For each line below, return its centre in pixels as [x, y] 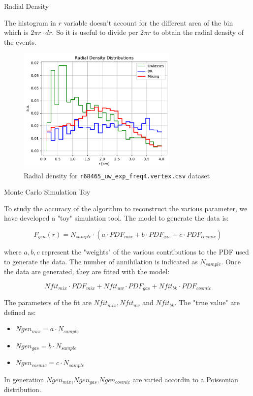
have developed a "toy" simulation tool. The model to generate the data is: [116, 218]
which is [16, 32]
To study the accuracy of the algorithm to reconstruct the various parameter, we [126, 208]
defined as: [20, 312]
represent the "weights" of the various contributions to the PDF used [145, 251]
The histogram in [30, 22]
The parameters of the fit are [48, 302]
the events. [20, 42]
